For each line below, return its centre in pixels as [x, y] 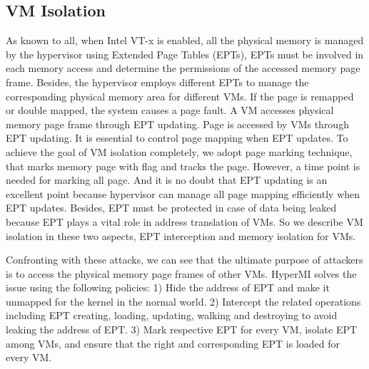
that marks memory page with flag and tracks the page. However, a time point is [183, 166]
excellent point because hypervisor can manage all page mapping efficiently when [183, 193]
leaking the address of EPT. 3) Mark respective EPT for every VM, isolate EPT [182, 329]
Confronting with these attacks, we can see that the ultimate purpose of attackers [184, 260]
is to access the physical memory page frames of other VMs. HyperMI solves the [181, 273]
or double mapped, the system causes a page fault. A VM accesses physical [170, 110]
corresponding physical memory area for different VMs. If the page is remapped [180, 96]
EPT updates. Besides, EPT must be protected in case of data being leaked [171, 208]
